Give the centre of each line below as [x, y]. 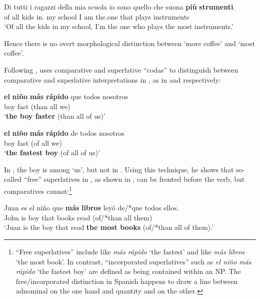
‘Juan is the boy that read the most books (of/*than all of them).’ [109, 227]
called [13, 179]
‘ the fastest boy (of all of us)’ [52, 153]
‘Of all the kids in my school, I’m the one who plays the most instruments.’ [119, 26]
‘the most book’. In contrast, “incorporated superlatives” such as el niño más [133, 261]
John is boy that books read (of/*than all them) [78, 217]
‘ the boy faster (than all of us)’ [55, 116]
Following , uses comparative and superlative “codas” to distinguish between [121, 69]
